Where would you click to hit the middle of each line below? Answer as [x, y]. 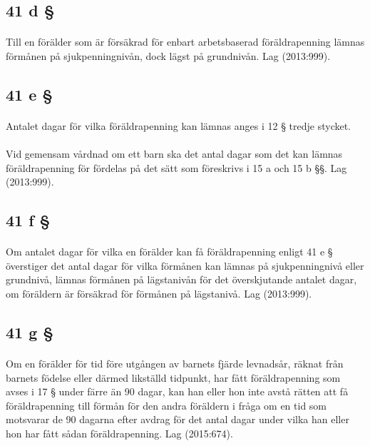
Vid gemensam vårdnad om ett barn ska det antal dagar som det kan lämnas [174, 154]
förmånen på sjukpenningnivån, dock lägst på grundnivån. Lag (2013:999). [168, 55]
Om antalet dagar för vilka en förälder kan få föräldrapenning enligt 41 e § [169, 252]
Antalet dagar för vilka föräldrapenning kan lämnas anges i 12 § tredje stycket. [179, 125]
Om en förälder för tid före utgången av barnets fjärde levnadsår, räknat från [175, 364]
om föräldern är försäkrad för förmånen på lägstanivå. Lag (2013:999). [159, 294]
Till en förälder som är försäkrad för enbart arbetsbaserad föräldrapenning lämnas [185, 42]
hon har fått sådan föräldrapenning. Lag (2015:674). [119, 433]
